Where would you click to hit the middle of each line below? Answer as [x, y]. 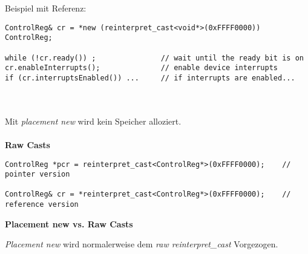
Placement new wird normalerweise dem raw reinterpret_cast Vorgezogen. [142, 244]
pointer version [38, 174]
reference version [42, 205]
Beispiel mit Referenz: [46, 8]
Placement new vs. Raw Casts [69, 223]
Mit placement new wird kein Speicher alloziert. [93, 121]
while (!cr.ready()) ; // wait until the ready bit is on [154, 58]
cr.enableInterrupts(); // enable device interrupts [142, 68]
